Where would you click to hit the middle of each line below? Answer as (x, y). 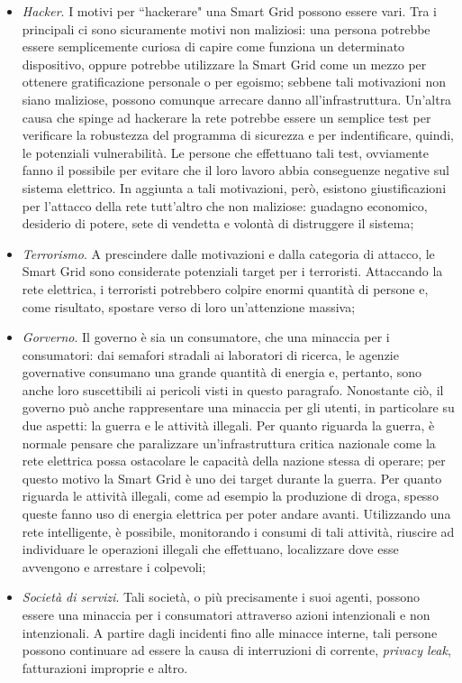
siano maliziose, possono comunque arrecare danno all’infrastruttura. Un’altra (237, 99)
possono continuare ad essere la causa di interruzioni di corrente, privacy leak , (236, 650)
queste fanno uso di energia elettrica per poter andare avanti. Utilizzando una (236, 514)
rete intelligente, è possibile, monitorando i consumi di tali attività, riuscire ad (238, 531)
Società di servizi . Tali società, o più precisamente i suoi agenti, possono (221, 597)
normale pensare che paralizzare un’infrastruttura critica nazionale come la (229, 443)
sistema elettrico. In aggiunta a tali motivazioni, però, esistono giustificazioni (234, 187)
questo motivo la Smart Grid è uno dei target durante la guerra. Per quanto (232, 478)
